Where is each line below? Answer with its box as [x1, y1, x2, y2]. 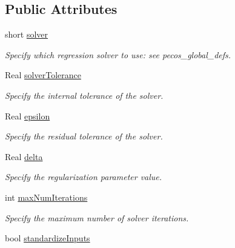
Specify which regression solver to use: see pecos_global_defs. [5, 48, 231, 61]
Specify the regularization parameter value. [5, 170, 162, 183]
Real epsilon [5, 109, 50, 122]
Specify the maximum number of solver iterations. [5, 211, 189, 224]
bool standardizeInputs [5, 232, 90, 244]
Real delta [5, 150, 43, 163]
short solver [5, 28, 48, 41]
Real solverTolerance [5, 69, 81, 81]
